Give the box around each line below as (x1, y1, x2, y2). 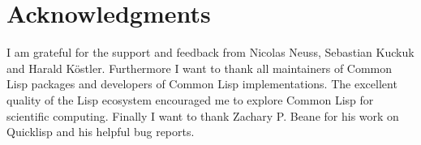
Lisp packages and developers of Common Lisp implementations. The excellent (6, 75, 397, 92)
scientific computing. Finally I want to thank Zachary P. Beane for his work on (6, 107, 399, 124)
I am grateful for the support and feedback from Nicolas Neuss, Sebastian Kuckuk (6, 44, 415, 61)
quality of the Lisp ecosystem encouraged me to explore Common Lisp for (6, 91, 374, 108)
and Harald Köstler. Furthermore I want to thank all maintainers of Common (6, 59, 393, 76)
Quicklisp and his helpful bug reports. (6, 123, 195, 140)
